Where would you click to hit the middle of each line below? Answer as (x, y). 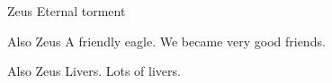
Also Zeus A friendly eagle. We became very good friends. (166, 41)
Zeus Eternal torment (67, 11)
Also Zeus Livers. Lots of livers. (94, 71)
